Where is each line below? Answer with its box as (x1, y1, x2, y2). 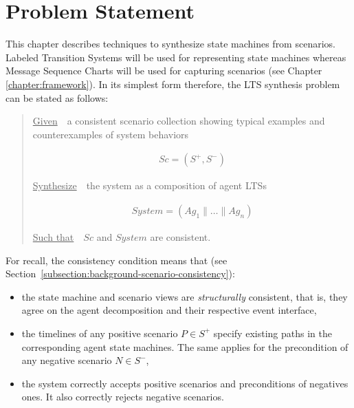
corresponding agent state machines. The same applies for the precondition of (21, 339, 349, 354)
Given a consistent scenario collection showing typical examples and (32, 114, 325, 128)
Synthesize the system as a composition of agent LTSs (32, 178, 267, 193)
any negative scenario (21, 353, 112, 367)
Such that (32, 229, 74, 244)
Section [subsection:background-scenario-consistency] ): (5, 266, 235, 281)
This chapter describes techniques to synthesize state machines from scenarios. (5, 36, 335, 51)
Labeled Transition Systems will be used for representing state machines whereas (5, 50, 346, 64)
